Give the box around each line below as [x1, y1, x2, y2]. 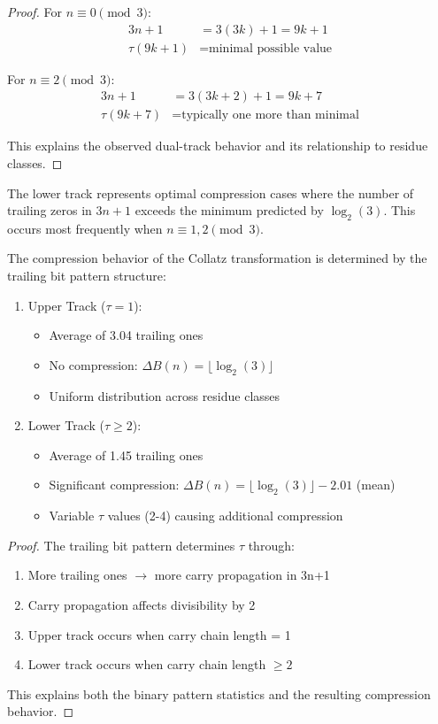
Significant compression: [49, 475, 180, 494]
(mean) [356, 475, 396, 494]
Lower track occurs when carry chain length [27, 655, 266, 674]
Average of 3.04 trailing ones [49, 326, 204, 344]
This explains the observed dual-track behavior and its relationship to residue [7, 136, 428, 155]
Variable [49, 506, 95, 525]
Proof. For [7, 3, 63, 20]
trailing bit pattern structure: [7, 266, 166, 285]
